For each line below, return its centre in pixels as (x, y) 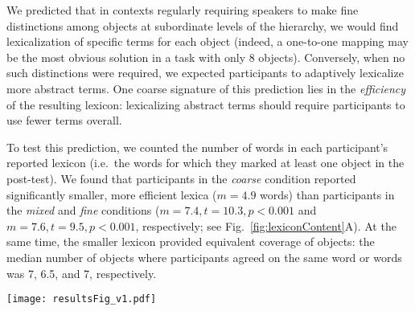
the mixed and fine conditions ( (83, 210)
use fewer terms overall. (64, 120)
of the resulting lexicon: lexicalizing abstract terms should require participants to (206, 104)
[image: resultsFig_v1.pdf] (82, 299)
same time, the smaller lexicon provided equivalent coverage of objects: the (191, 241)
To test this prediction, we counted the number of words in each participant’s (197, 147)
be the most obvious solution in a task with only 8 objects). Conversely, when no (206, 57)
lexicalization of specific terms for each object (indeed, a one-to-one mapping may (207, 41)
